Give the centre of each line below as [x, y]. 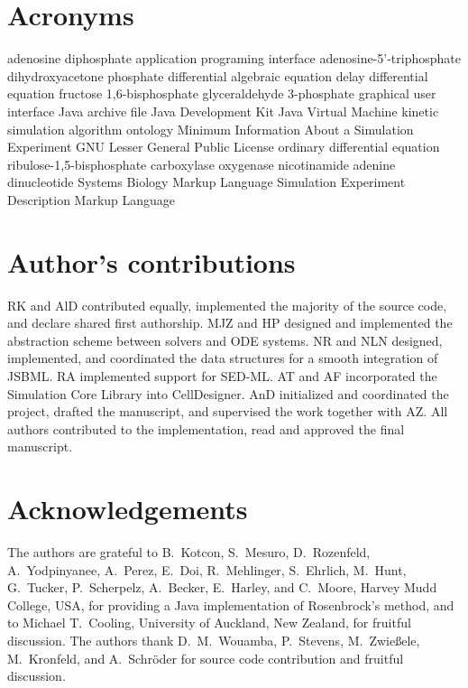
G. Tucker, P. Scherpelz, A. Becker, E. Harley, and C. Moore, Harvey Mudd [222, 587]
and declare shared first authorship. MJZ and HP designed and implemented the [230, 323]
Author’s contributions [151, 261]
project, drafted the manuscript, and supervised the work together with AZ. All [228, 411]
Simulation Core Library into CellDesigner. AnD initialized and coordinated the [228, 393]
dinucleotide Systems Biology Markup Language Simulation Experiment [206, 182]
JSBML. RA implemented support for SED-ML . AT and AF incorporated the [222, 375]
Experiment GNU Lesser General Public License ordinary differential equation [224, 147]
